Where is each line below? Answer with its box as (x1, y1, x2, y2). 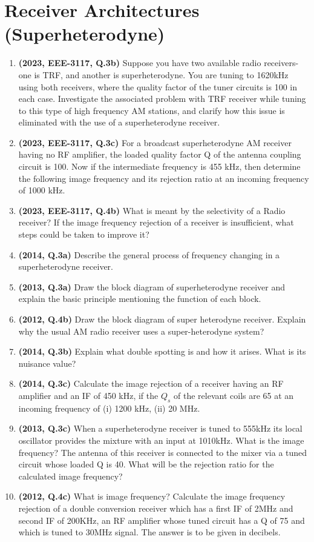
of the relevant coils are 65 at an (174, 389, 294, 401)
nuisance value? (18, 356, 76, 369)
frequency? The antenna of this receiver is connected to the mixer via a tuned (18, 446, 307, 458)
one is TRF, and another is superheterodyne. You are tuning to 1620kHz (18, 68, 289, 81)
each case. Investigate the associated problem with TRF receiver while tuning (18, 92, 306, 105)
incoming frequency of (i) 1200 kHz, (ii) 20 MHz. (18, 401, 200, 414)
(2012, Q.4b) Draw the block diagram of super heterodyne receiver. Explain (18, 313, 306, 325)
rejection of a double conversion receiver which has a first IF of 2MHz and (18, 501, 293, 514)
